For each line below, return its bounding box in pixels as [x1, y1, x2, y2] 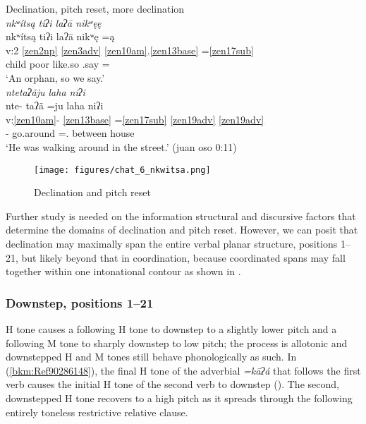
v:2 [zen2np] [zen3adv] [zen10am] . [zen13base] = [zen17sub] [6, 42, 254, 57]
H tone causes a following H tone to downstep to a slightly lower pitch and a [6, 321, 337, 336]
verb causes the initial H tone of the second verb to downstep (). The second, [6, 377, 339, 392]
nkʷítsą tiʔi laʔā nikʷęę [6, 15, 102, 30]
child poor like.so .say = [6, 56, 110, 71]
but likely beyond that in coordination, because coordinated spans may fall [21, 250, 346, 265]
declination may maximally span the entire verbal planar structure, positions [6, 236, 338, 250]
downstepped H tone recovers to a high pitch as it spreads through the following [6, 390, 353, 405]
